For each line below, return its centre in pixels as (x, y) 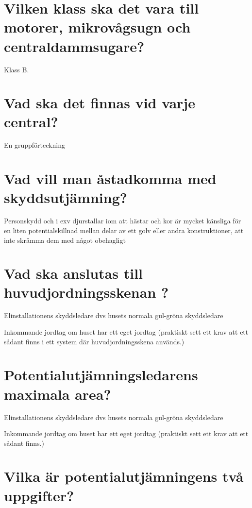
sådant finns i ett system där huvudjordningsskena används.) (94, 341)
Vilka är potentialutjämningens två (124, 476)
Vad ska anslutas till (73, 273)
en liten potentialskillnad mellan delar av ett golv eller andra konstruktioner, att (124, 230)
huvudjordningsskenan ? (86, 292)
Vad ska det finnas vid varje (100, 103)
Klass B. (17, 69)
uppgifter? (39, 495)
